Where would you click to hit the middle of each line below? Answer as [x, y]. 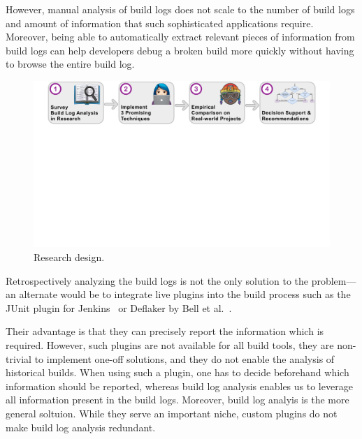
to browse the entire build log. [70, 64]
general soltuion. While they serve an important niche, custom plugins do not [172, 413]
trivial [19, 358]
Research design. [69, 257]
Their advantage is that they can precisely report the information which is [165, 331]
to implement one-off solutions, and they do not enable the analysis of [184, 358]
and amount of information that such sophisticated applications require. [160, 23]
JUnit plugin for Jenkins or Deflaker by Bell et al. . [119, 307]
